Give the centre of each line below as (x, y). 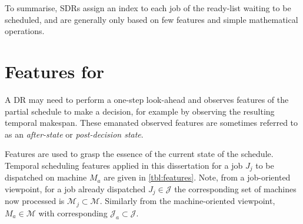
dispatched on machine (46, 177)
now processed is (35, 201)
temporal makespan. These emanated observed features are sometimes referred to (151, 123)
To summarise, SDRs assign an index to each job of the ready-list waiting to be (148, 8)
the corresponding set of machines (235, 188)
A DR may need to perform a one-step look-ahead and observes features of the (147, 99)
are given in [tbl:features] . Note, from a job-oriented (197, 177)
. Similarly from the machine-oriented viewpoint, (187, 201)
